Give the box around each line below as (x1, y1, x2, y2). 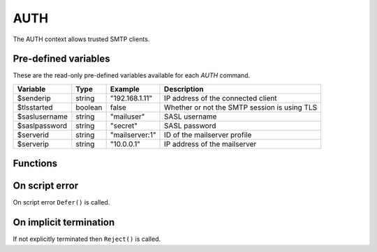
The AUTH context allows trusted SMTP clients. (13, 35, 150, 43)
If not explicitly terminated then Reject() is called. (13, 235, 161, 244)
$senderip (17, 93, 52, 103)
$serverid (17, 130, 49, 140)
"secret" (110, 121, 138, 131)
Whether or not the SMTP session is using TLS (164, 102, 318, 112)
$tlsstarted (17, 102, 53, 112)
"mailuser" (110, 112, 145, 121)
